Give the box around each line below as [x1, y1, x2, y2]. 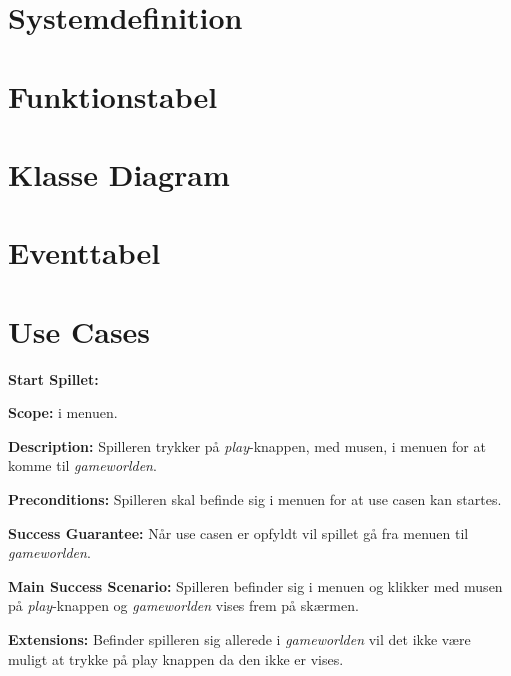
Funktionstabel [8, 75, 218, 116]
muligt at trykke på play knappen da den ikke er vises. [8, 648, 344, 669]
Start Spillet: [8, 368, 99, 389]
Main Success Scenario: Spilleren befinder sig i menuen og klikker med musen [8, 575, 503, 596]
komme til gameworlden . [8, 455, 157, 476]
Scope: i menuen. [8, 402, 118, 423]
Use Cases [8, 310, 151, 351]
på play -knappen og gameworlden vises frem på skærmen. [8, 595, 359, 616]
